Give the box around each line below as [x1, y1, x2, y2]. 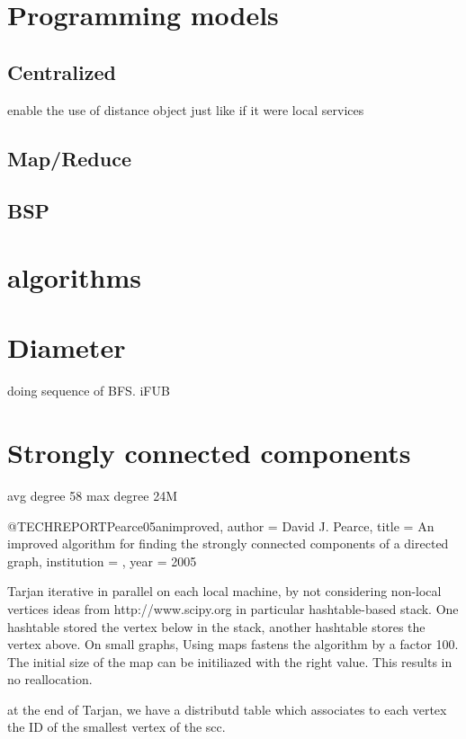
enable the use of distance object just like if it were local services [7, 100, 364, 119]
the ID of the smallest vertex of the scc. [7, 717, 226, 736]
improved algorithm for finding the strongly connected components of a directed [7, 534, 449, 553]
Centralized [7, 58, 116, 85]
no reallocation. [7, 670, 93, 689]
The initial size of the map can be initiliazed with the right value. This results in [7, 652, 453, 671]
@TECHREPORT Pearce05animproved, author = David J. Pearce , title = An [7, 516, 435, 535]
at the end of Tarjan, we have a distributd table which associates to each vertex [7, 699, 447, 718]
